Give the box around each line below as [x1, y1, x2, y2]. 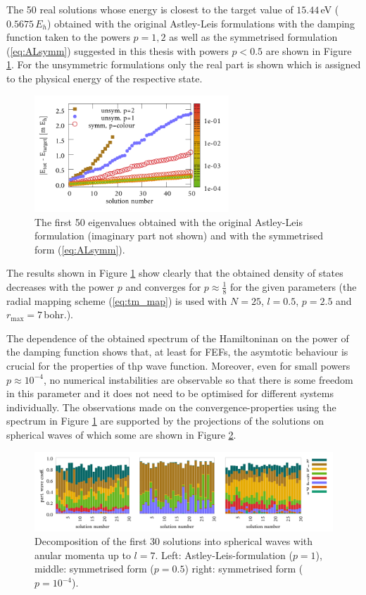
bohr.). [44, 307, 74, 322]
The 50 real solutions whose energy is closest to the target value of [6, 2, 294, 16]
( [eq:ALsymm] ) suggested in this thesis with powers [6, 43, 229, 58]
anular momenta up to [34, 547, 131, 562]
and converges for [125, 279, 201, 294]
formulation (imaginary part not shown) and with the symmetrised [34, 228, 323, 243]
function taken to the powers [6, 30, 130, 44]
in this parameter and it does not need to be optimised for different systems [6, 386, 334, 401]
